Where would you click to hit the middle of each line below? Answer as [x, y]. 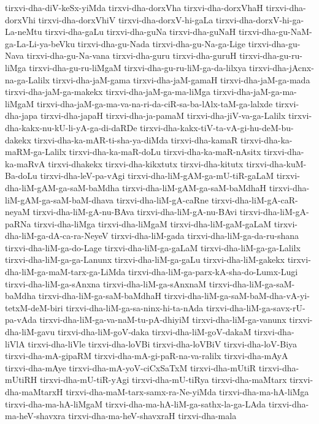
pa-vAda [21, 320]
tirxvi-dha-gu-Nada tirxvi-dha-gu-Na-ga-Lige [161, 43]
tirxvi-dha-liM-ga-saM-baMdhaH [100, 296]
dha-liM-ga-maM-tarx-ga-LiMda [65, 272]
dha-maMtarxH [34, 392]
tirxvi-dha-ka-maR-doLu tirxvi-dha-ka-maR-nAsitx [165, 152]
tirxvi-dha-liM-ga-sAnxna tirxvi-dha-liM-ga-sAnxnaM [106, 283]
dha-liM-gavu [30, 332]
